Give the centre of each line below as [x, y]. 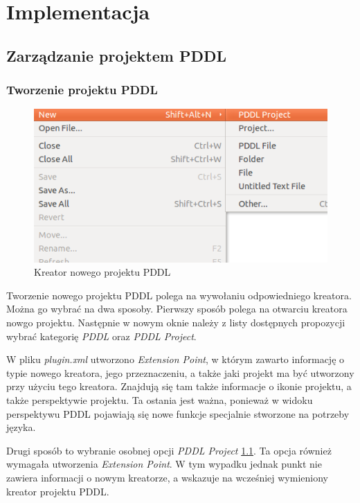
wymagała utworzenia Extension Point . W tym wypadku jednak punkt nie [164, 464]
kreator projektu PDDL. [58, 491]
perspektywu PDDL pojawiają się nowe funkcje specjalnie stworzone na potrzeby [178, 413]
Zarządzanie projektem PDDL [117, 55]
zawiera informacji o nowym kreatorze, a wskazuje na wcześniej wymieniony [167, 477]
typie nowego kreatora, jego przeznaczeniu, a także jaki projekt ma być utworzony [180, 372]
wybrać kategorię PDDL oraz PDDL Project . [101, 336]
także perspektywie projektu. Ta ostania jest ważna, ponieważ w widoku [160, 400]
